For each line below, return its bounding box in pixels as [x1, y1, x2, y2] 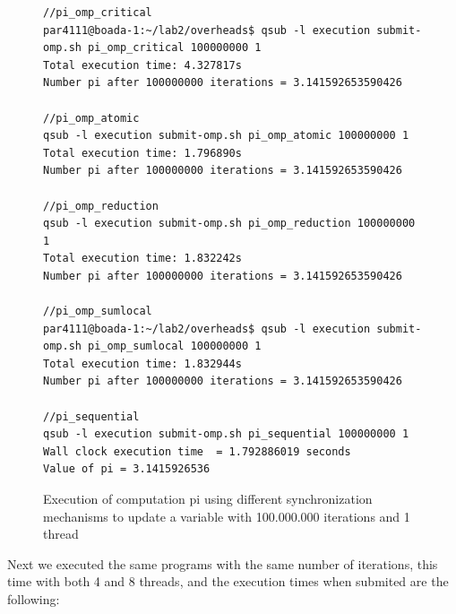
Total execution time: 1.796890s [43, 146, 242, 160]
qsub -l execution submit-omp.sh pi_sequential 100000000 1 [43, 428, 409, 441]
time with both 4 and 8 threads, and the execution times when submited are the [7, 572, 449, 591]
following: [7, 590, 60, 608]
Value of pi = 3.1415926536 [43, 463, 211, 476]
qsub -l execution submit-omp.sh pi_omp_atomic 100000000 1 [43, 129, 409, 143]
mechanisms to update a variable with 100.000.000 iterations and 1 [43, 506, 410, 525]
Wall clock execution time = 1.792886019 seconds [43, 445, 351, 458]
